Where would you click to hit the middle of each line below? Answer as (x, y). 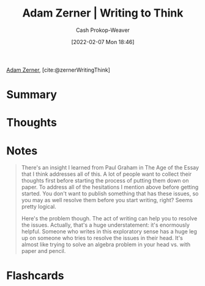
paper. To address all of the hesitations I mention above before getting (110, 187)
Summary (32, 95)
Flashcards (35, 276)
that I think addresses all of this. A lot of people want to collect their (106, 174)
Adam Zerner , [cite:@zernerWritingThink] (58, 70)
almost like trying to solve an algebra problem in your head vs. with (106, 244)
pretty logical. (39, 207)
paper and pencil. (43, 251)
